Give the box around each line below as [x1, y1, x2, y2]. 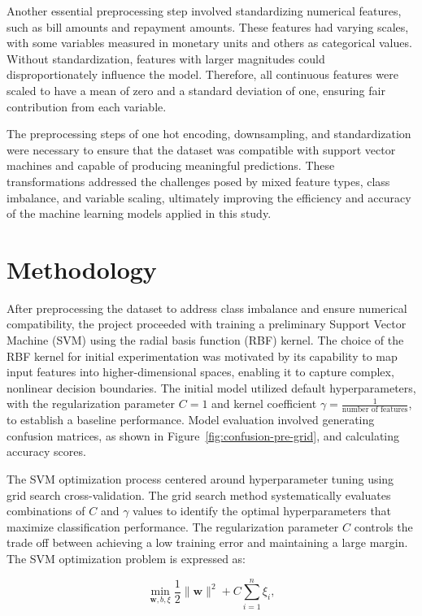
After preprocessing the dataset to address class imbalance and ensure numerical [7, 299, 407, 316]
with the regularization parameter [7, 395, 176, 412]
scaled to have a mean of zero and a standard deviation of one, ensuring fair [7, 81, 385, 98]
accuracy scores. [7, 443, 86, 460]
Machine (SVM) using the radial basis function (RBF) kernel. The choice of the [7, 332, 404, 349]
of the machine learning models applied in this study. [7, 205, 272, 222]
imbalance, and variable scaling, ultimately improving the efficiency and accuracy [7, 189, 411, 206]
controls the [354, 518, 413, 535]
